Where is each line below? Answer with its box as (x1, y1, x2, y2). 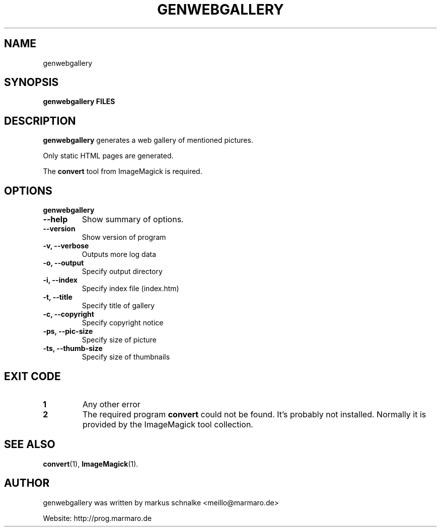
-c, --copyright (43, 310, 94, 319)
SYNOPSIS (4, 76, 59, 89)
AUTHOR (4, 477, 50, 490)
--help (43, 214, 68, 225)
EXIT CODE (4, 370, 61, 383)
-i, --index (43, 276, 78, 285)
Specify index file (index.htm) (82, 284, 179, 293)
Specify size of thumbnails (82, 352, 170, 362)
